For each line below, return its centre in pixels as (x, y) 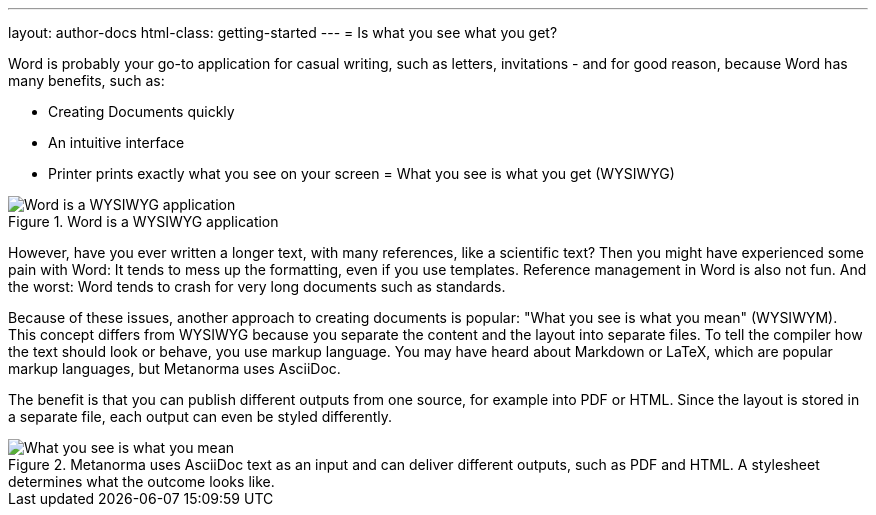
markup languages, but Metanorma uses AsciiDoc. (174, 368)
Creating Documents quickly (141, 111)
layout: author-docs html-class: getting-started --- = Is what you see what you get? (283, 32)
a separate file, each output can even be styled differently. (200, 416)
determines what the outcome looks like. (141, 481)
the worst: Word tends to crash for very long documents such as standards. (257, 286)
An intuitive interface (116, 142)
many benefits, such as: (86, 80)
